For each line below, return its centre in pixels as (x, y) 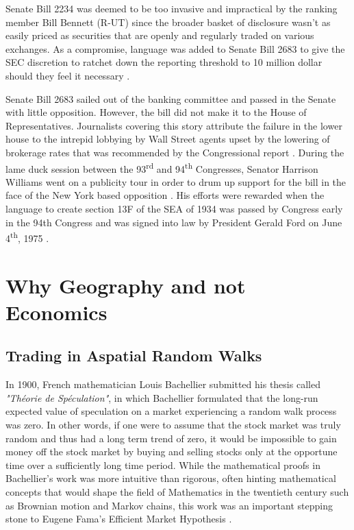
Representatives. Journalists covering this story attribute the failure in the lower (174, 125)
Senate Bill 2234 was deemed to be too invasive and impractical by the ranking (172, 8)
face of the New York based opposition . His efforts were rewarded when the (165, 195)
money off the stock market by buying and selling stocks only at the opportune (172, 451)
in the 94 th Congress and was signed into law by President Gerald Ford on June (174, 222)
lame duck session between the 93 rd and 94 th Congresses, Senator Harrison (162, 167)
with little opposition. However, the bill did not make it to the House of (156, 112)
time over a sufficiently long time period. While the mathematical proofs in (163, 465)
